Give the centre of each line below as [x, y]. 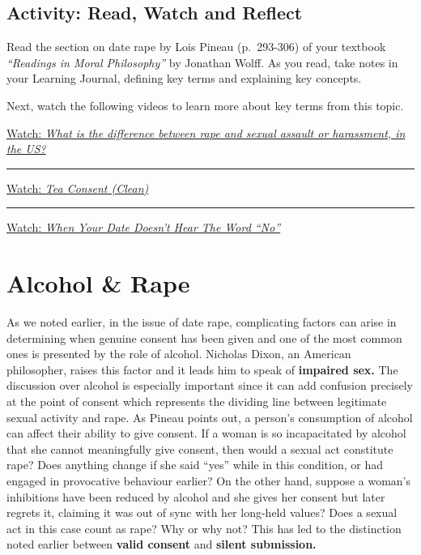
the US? [26, 149]
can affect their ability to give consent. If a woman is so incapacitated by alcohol [206, 433]
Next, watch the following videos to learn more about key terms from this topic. [205, 105]
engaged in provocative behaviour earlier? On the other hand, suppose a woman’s [208, 481]
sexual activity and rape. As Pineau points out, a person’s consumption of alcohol [210, 417]
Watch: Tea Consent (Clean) [78, 188]
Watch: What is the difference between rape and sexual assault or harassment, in [206, 132]
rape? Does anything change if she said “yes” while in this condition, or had [195, 465]
